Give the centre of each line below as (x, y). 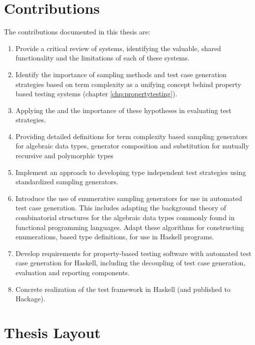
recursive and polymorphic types (64, 156)
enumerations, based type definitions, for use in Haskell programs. (115, 237)
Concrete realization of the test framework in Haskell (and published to (123, 289)
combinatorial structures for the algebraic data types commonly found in (125, 217)
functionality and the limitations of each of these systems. (102, 58)
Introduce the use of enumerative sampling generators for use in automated (129, 198)
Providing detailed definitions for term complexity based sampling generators (131, 136)
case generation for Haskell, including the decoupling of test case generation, (130, 263)
